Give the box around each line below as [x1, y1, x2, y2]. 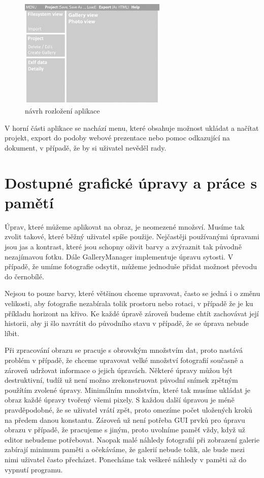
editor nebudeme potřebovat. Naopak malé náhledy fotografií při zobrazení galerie [5, 434, 259, 445]
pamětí [5, 192, 54, 212]
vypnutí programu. [5, 464, 63, 474]
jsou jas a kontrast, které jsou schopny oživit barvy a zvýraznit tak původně [5, 241, 242, 252]
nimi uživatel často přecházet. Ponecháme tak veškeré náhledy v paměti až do [5, 454, 246, 464]
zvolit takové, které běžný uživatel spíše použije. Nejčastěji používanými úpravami [5, 231, 259, 242]
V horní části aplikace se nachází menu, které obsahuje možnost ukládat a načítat [5, 122, 259, 133]
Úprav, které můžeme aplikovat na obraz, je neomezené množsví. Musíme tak [5, 221, 245, 232]
